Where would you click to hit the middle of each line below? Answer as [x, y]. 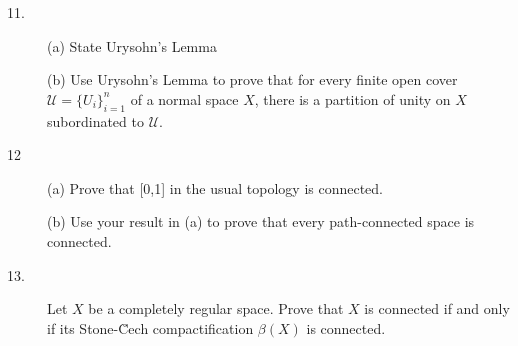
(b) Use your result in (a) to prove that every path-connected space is [261, 221]
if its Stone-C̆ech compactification [150, 327]
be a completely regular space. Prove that [216, 308]
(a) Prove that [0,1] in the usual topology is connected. [215, 187]
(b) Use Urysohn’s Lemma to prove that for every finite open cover [252, 79]
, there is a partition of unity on [352, 98]
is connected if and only [437, 308]
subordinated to [95, 120]
